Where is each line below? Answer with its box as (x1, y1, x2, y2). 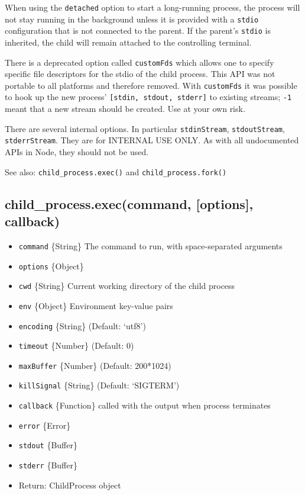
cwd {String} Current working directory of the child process (18, 279, 235, 292)
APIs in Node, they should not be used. (5, 146, 149, 158)
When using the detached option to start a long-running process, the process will (5, 1, 300, 13)
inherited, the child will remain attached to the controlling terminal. (5, 36, 252, 48)
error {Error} (18, 419, 71, 431)
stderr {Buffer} (18, 459, 77, 471)
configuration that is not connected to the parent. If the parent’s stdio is (5, 24, 271, 37)
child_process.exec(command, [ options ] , (5, 194, 254, 213)
